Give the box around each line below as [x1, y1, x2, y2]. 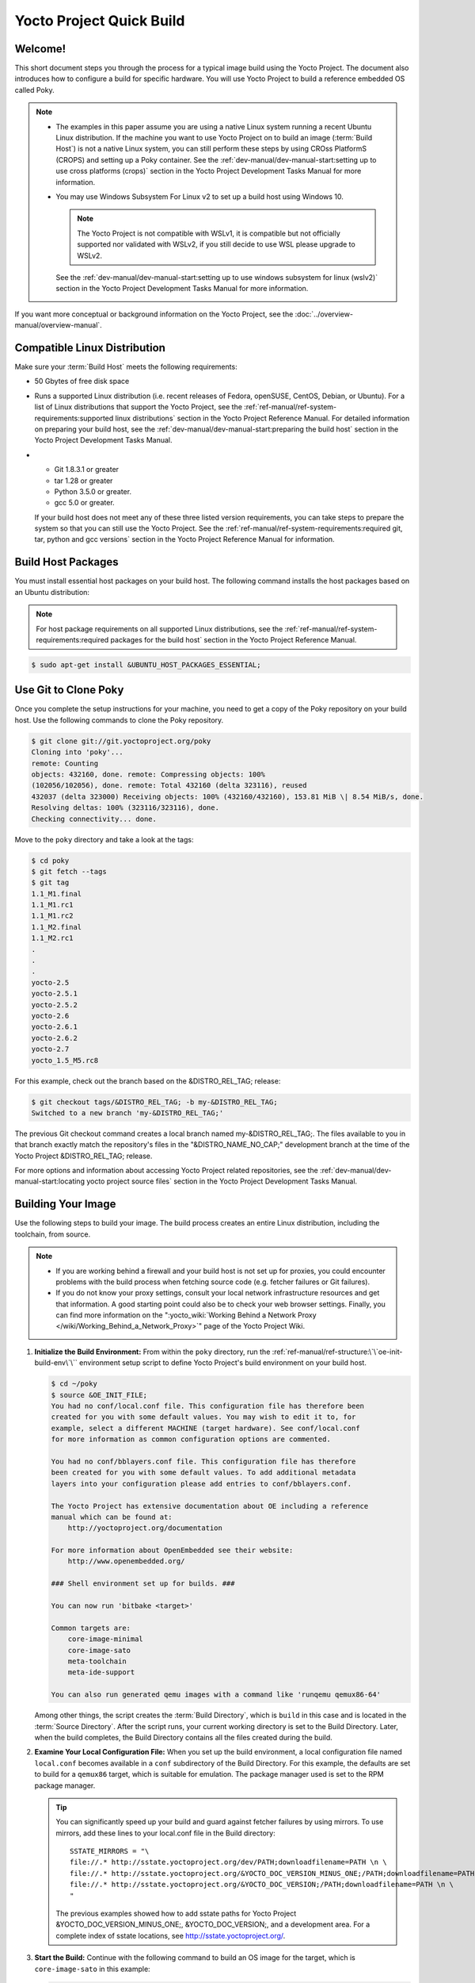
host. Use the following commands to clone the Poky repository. [14, 715, 224, 725]
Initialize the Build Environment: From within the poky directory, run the [34, 1347, 271, 1356]
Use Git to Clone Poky [14, 683, 124, 697]
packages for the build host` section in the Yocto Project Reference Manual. [110, 635, 357, 644]
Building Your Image [14, 1198, 116, 1211]
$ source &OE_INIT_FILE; [51, 1390, 148, 1399]
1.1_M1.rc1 [31, 900, 74, 910]
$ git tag [31, 878, 70, 888]
